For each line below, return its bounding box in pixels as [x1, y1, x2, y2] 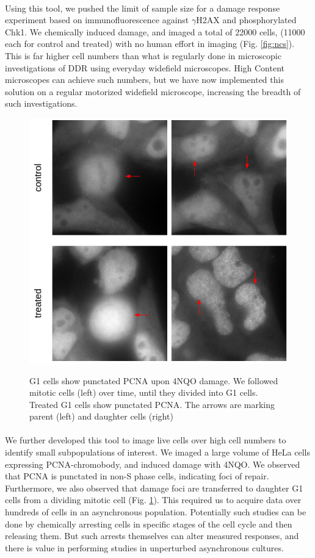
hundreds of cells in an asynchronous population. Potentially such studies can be [5, 506, 306, 518]
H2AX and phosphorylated [196, 13, 297, 26]
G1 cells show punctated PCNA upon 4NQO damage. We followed [29, 374, 278, 387]
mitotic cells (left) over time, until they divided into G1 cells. [29, 386, 258, 399]
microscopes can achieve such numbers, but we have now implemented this [5, 73, 284, 86]
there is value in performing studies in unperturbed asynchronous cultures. [5, 541, 284, 554]
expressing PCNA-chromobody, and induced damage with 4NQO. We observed [5, 457, 300, 470]
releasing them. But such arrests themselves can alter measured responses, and [5, 529, 299, 542]
